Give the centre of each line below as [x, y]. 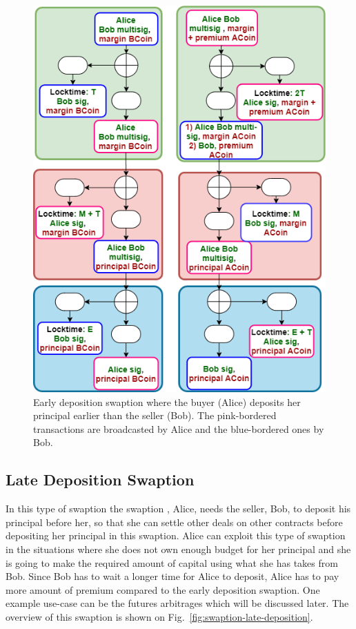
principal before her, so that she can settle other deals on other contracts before [174, 522]
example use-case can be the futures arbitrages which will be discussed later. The [177, 603]
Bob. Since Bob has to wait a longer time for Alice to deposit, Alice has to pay [172, 576]
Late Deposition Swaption [100, 480]
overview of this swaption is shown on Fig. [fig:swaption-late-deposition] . [159, 616]
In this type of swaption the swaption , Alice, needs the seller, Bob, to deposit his [178, 509]
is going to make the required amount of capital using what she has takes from [172, 562]
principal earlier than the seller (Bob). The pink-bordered [155, 415]
